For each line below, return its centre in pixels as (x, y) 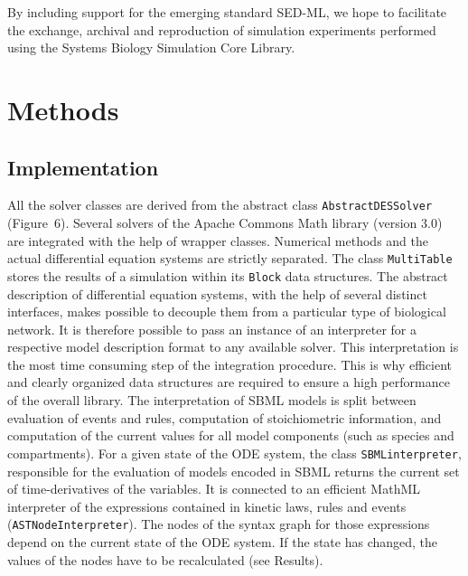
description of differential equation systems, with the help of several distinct (217, 293)
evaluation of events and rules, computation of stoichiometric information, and (225, 417)
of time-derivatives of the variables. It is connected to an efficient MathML (214, 489)
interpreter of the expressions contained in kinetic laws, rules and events (207, 506)
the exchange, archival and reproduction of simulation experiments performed (222, 29)
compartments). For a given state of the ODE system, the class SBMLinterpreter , (234, 453)
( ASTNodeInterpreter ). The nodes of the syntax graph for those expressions (219, 524)
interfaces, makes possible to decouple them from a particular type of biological (227, 312)
